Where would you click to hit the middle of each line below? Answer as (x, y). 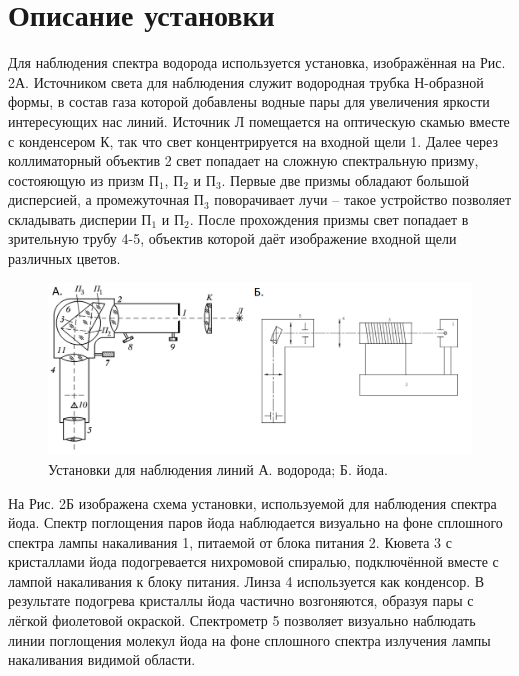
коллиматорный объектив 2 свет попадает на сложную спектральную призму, (243, 160)
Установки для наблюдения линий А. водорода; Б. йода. (218, 468)
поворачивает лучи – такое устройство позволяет (363, 199)
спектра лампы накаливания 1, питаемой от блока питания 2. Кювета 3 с (230, 541)
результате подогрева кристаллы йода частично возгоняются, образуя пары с (241, 600)
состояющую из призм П (83, 179)
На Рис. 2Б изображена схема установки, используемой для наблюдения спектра (252, 502)
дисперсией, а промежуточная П (106, 199)
